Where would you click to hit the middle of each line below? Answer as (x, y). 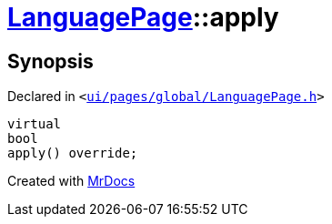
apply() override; (73, 153)
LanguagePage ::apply (143, 17)
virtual (35, 124)
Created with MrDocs (71, 181)
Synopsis (50, 61)
